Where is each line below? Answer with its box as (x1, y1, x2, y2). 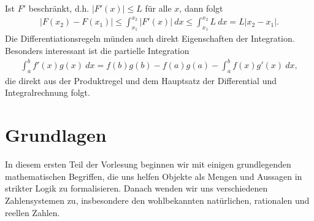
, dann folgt (179, 2, 223, 14)
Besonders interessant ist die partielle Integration (5, 44, 190, 56)
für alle (145, 2, 172, 14)
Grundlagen (5, 122, 107, 147)
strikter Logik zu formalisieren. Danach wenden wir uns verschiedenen (5, 182, 268, 195)
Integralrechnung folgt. (5, 86, 90, 99)
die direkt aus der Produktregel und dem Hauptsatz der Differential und (5, 74, 277, 87)
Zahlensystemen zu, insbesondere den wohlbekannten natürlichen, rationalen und (5, 193, 310, 206)
